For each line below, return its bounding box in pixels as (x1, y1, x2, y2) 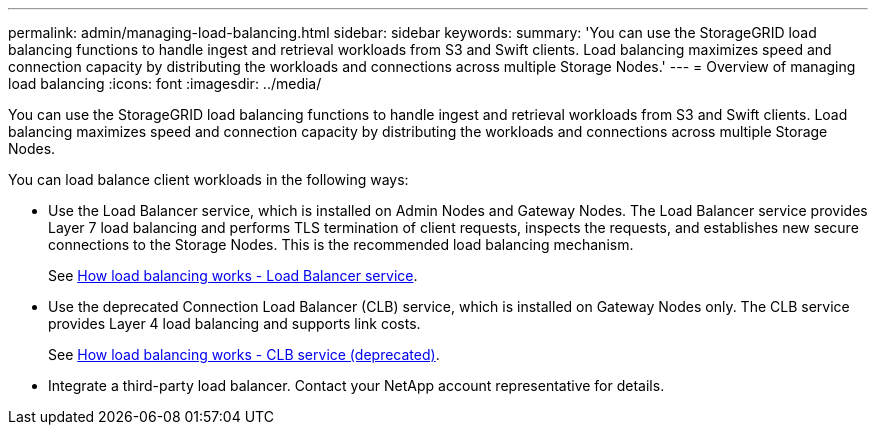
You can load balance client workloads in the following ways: (8, 171, 409, 188)
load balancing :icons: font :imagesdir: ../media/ (8, 75, 322, 92)
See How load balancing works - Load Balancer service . (48, 267, 418, 284)
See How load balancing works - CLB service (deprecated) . (48, 346, 440, 363)
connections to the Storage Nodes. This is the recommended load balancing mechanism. (48, 236, 634, 253)
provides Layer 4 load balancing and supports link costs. (48, 315, 421, 332)
